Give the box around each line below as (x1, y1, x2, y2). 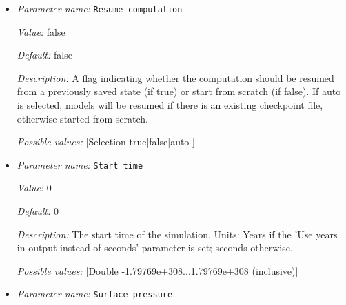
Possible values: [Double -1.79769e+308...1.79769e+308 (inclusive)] (17, 263, 298, 277)
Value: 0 (17, 180, 52, 195)
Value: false (17, 24, 65, 39)
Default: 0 (17, 204, 59, 218)
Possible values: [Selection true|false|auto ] (17, 134, 195, 149)
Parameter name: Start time (17, 157, 143, 171)
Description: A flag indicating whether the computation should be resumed (17, 70, 334, 85)
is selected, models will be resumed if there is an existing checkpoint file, (17, 98, 323, 112)
